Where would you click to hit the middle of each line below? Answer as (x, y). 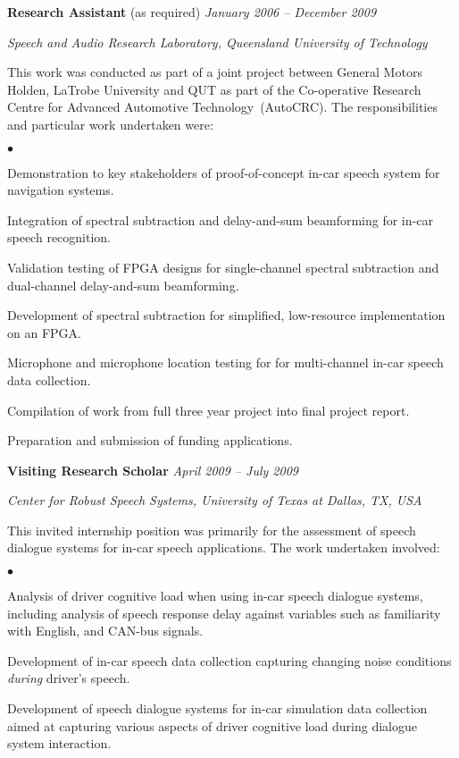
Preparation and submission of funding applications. (150, 440)
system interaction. (59, 743)
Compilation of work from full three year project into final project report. (209, 410)
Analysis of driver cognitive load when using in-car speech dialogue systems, (215, 596)
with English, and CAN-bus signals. (105, 631)
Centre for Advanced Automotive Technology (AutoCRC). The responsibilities (222, 107)
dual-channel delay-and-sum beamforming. (123, 285)
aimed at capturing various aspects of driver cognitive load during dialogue (212, 725)
